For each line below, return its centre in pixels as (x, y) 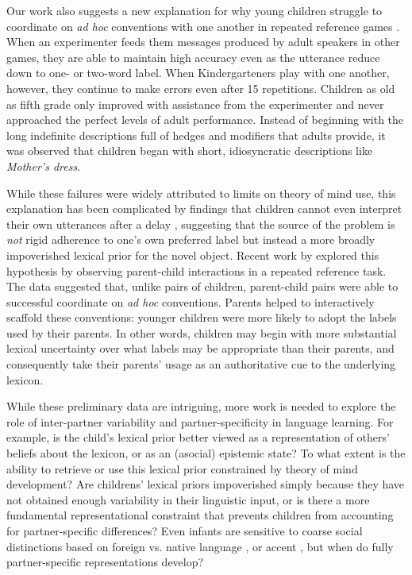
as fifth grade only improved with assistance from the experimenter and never (195, 104)
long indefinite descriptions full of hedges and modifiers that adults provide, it (196, 135)
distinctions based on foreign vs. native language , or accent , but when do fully (200, 546)
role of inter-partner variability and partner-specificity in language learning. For (200, 421)
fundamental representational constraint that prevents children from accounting (200, 515)
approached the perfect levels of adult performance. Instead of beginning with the (205, 120)
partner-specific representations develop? (105, 562)
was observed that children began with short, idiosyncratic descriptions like (190, 151)
